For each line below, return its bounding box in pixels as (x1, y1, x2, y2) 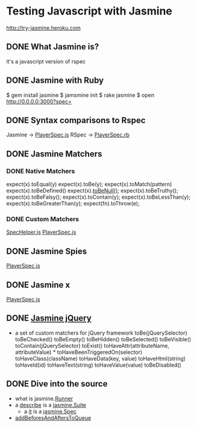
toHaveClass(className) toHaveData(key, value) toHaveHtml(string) (14, 355, 186, 362)
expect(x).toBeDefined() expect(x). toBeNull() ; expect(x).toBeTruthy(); (6, 187, 179, 194)
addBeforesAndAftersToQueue (14, 414, 92, 421)
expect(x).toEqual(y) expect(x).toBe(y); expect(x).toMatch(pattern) (6, 181, 172, 188)
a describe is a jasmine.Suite (14, 401, 86, 408)
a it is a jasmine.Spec (23, 408, 77, 415)
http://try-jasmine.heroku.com (6, 24, 81, 31)
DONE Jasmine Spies (6, 246, 87, 256)
